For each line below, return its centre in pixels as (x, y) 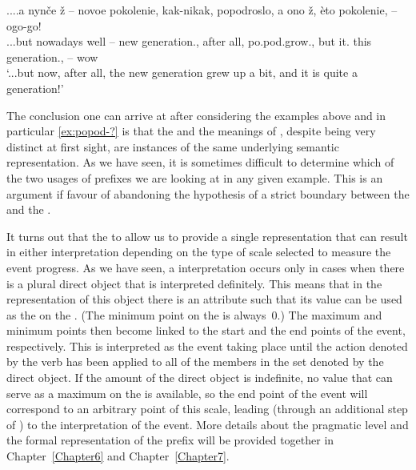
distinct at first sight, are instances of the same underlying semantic (173, 146)
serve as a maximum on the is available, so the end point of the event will (187, 393)
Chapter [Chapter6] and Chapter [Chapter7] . (118, 456)
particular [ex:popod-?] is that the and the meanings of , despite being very (191, 131)
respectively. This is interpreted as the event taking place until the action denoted (207, 345)
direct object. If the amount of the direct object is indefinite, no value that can (200, 378)
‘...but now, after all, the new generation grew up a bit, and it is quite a (182, 72)
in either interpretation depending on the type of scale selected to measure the (199, 252)
